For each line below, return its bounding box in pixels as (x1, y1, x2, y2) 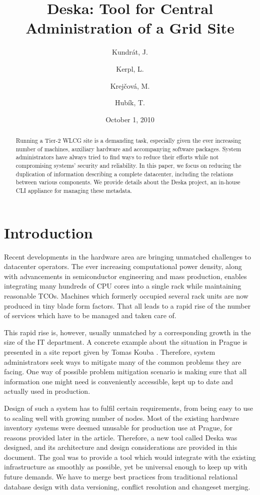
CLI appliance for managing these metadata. (15, 186, 132, 195)
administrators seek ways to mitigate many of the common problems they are (4, 356, 241, 367)
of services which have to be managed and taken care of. (4, 310, 176, 321)
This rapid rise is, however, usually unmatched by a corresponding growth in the (4, 327, 251, 337)
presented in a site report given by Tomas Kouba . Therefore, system (4, 346, 215, 357)
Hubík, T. (115, 97, 145, 108)
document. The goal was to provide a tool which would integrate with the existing (4, 451, 256, 462)
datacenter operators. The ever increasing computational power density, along (4, 261, 242, 272)
